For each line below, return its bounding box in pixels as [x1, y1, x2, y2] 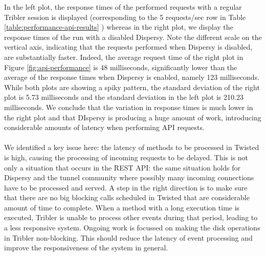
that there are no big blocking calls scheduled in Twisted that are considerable [4, 192, 250, 203]
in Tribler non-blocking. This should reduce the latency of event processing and [4, 232, 253, 243]
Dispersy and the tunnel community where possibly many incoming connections [4, 172, 254, 183]
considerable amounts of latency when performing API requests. [4, 122, 205, 133]
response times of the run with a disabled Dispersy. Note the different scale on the [4, 31, 262, 42]
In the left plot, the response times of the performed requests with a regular [4, 2, 242, 12]
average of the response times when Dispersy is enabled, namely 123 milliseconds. [4, 72, 260, 82]
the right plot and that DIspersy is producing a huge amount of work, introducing [4, 112, 261, 122]
